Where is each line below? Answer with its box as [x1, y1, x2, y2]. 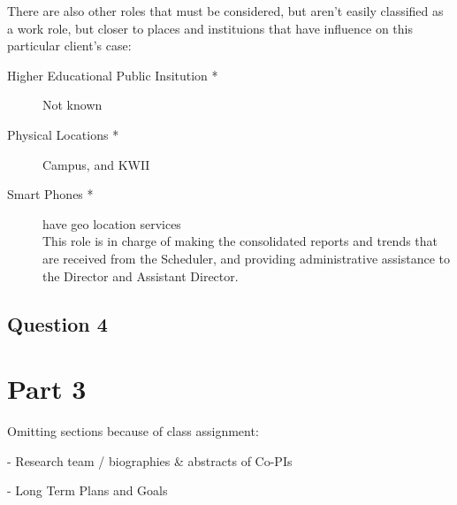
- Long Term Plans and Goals [7, 481, 168, 500]
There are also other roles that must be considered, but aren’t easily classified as [7, 2, 444, 19]
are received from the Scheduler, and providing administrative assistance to [42, 249, 450, 267]
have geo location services [42, 214, 181, 233]
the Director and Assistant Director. [42, 266, 239, 285]
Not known [42, 96, 103, 114]
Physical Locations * [7, 125, 119, 143]
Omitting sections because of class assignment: [7, 422, 259, 440]
